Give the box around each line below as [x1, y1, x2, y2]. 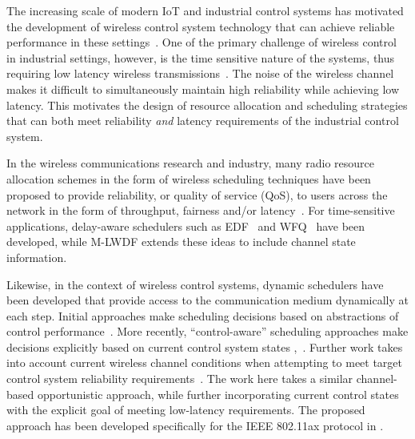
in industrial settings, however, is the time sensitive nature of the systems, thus [6, 49, 395, 66]
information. [6, 248, 67, 265]
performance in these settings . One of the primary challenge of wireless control [6, 34, 397, 50]
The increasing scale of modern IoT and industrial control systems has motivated [6, 2, 404, 18]
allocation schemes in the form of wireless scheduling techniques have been [6, 170, 371, 187]
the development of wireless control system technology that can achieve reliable [6, 18, 395, 34]
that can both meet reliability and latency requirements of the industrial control [6, 112, 399, 129]
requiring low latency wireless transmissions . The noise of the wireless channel [6, 65, 394, 82]
